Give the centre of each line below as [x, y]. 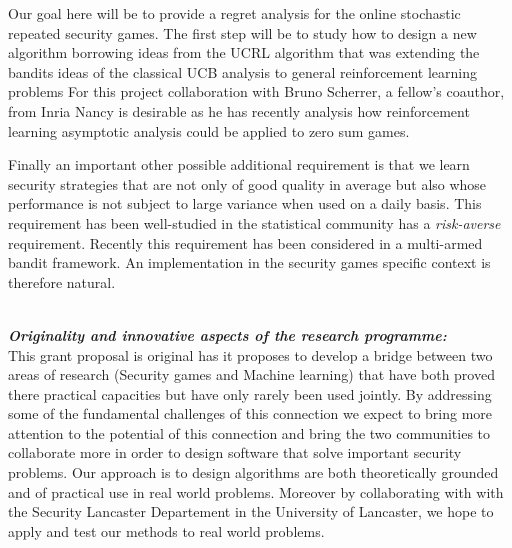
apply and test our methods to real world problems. [166, 530]
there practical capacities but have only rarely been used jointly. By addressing [250, 393]
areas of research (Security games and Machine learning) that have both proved [251, 374]
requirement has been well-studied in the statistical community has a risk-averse [254, 222]
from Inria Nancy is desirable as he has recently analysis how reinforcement [239, 110]
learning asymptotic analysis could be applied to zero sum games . [209, 130]
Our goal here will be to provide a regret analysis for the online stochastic [234, 13]
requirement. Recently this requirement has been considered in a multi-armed [245, 242]
